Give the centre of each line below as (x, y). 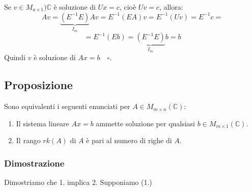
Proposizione (38, 85)
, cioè (128, 7)
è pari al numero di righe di (129, 140)
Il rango (28, 140)
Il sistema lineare (43, 123)
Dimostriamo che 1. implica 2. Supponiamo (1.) (78, 182)
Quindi (15, 57)
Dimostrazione (34, 163)
